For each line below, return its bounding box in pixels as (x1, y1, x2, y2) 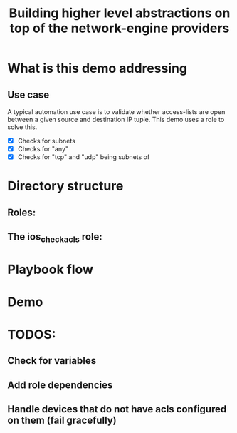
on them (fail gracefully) (7, 414, 117, 427)
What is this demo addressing (7, 61, 187, 76)
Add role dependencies (7, 379, 113, 391)
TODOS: (7, 326, 56, 342)
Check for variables (7, 355, 97, 367)
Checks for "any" (17, 145, 69, 153)
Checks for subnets (17, 137, 76, 145)
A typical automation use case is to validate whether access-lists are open (7, 108, 226, 116)
